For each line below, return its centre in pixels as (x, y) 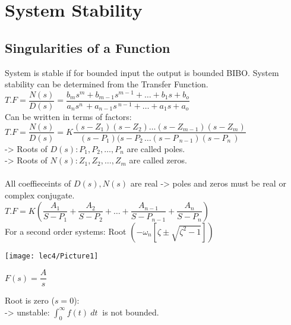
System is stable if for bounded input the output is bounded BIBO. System (142, 72)
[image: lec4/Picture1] (52, 256)
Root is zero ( (30, 300)
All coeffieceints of (38, 183)
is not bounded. (131, 312)
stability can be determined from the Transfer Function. (107, 84)
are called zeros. (158, 160)
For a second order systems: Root (66, 231)
